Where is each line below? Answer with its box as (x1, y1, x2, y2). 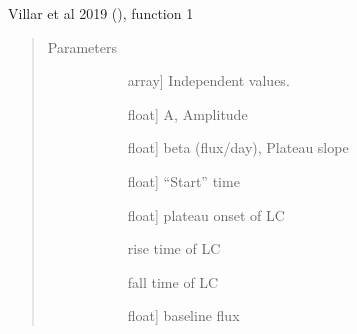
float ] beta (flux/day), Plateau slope (127, 137, 349, 158)
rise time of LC (127, 238, 221, 259)
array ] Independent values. (127, 70, 290, 91)
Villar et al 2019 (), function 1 (8, 3, 194, 23)
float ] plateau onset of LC (127, 204, 285, 225)
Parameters (47, 36, 117, 57)
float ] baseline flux (127, 305, 240, 326)
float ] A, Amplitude (127, 103, 248, 124)
